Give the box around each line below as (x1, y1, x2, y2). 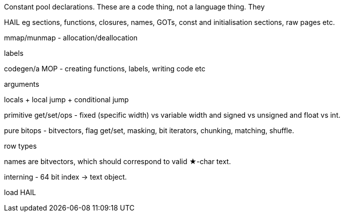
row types (4, 142, 37, 150)
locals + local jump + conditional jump (4, 95, 129, 104)
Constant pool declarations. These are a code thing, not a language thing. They (4, 2, 265, 11)
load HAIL (4, 188, 36, 197)
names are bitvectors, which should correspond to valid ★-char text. (4, 157, 231, 166)
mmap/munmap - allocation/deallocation (4, 33, 138, 42)
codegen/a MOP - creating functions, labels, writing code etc (4, 64, 205, 73)
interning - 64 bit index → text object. (4, 173, 127, 181)
